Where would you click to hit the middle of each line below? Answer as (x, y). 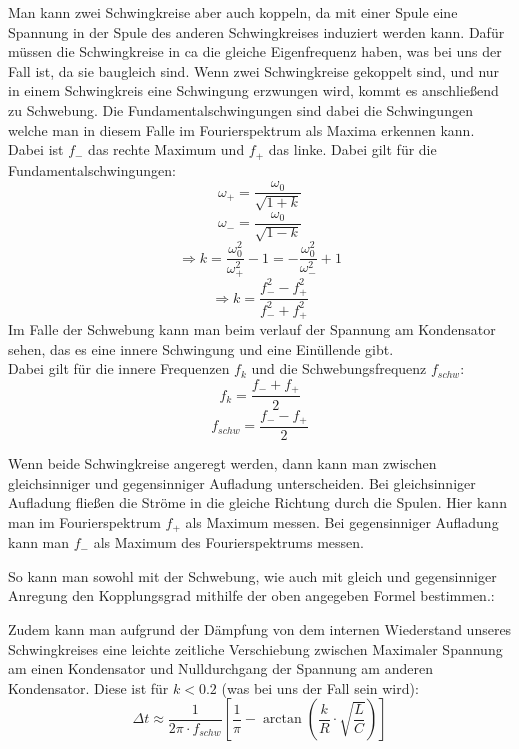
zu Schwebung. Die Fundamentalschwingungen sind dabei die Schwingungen (240, 109)
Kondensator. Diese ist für (88, 687)
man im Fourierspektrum (84, 521)
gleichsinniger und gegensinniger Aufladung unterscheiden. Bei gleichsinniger (242, 482)
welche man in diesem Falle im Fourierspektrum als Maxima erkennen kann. (241, 129)
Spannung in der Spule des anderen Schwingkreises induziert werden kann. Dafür (256, 31)
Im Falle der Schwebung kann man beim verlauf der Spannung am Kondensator (252, 329)
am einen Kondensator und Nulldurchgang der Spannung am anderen (220, 668)
